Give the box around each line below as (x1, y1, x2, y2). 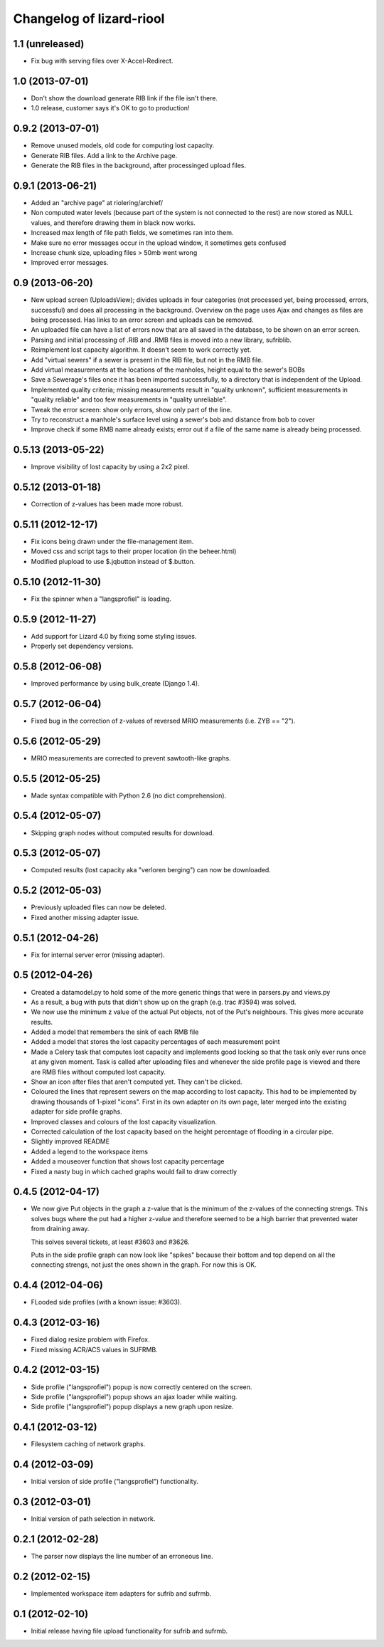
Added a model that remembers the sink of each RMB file (31, 1028, 199, 1036)
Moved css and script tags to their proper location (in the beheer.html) (31, 547, 237, 555)
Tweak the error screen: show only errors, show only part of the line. (31, 405, 233, 414)
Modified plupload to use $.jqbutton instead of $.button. (31, 557, 196, 565)
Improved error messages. (31, 258, 109, 267)
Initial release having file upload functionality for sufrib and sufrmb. (31, 1626, 228, 1635)
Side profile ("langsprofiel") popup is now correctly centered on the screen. (31, 1382, 252, 1391)
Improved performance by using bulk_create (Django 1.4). (31, 679, 200, 687)
